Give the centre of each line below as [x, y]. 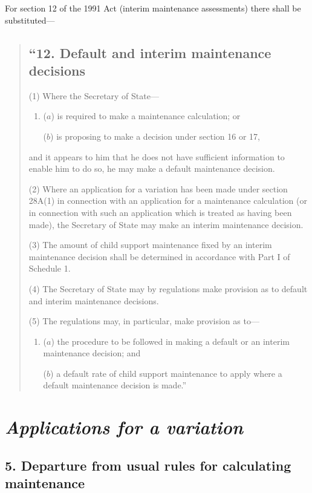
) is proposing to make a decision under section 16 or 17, [155, 136]
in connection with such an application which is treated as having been [160, 212]
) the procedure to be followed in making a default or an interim [170, 341]
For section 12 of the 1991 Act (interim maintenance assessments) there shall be [153, 8]
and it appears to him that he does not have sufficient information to [157, 156]
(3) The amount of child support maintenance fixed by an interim [150, 245]
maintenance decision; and [92, 353]
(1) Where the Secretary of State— [94, 95]
